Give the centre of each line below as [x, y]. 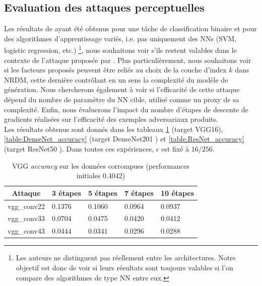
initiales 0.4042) [101, 175]
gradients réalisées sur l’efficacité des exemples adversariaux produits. [111, 119]
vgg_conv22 [26, 206]
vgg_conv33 [26, 218]
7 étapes [139, 193]
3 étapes [66, 193]
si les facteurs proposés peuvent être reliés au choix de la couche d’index [115, 70]
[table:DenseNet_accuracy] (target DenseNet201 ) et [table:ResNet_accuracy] [124, 139]
